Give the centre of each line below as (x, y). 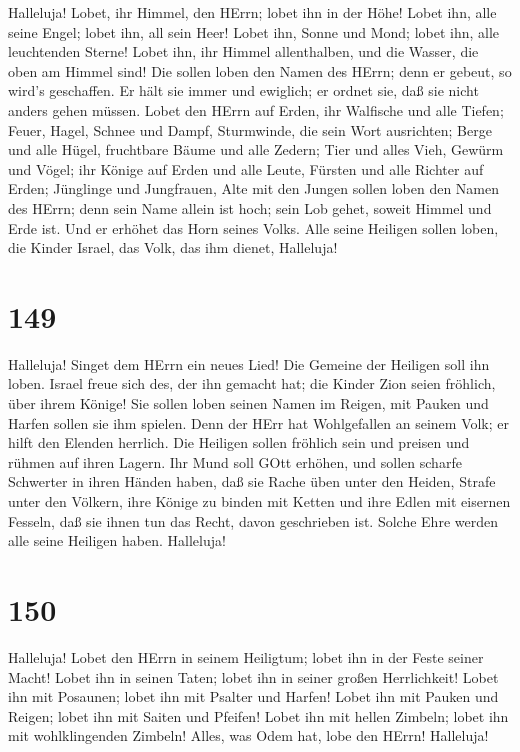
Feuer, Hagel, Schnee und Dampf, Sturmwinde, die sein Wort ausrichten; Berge (250, 129)
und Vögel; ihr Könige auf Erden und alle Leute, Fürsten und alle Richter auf (246, 168)
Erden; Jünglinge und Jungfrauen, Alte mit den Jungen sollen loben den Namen (254, 188)
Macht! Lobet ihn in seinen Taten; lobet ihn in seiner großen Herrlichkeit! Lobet (253, 676)
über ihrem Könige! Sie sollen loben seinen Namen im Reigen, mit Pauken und (248, 403)
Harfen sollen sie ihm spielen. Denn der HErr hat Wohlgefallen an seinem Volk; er (259, 422)
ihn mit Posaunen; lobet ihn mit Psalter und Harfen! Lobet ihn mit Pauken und (253, 696)
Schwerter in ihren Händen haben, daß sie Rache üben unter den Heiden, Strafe (252, 481)
